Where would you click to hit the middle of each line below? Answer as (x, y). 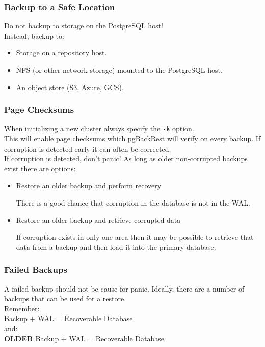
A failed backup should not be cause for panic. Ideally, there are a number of (124, 288)
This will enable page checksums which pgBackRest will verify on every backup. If (132, 139)
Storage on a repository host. (61, 53)
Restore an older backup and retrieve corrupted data (98, 220)
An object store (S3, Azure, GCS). (70, 87)
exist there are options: (40, 168)
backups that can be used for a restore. (65, 298)
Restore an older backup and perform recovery (89, 185)
